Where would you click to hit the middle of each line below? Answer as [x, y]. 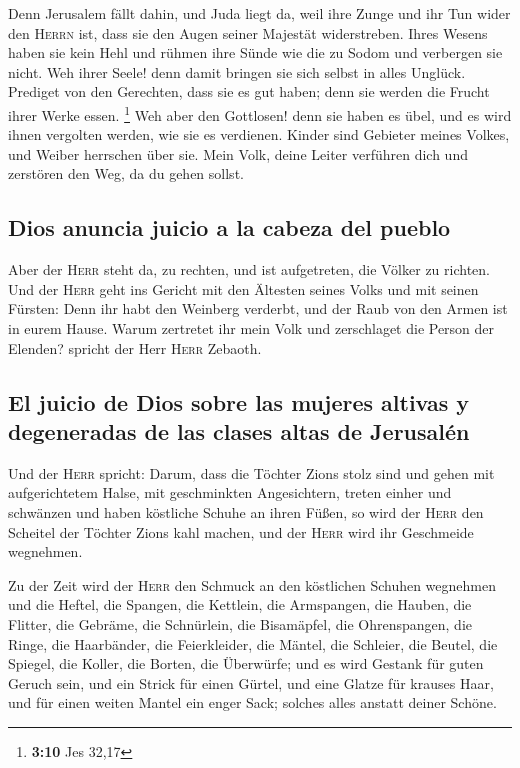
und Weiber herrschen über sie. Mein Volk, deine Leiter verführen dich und [238, 153]
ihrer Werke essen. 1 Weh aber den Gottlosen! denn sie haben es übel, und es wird [260, 113]
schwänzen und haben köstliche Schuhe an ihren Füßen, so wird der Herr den [246, 511]
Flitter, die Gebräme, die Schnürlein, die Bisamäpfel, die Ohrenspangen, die [240, 623]
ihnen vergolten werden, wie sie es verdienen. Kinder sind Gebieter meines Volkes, [259, 134]
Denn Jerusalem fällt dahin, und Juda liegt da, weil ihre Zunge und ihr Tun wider [259, 13]
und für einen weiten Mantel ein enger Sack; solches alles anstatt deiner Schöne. [252, 702]
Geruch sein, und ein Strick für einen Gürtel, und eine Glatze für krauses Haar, [251, 682]
